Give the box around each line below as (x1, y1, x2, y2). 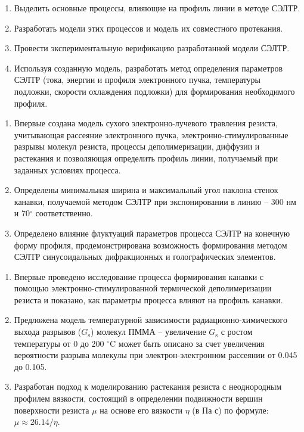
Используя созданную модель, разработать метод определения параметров (14, 61, 283, 74)
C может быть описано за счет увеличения (110, 337, 265, 349)
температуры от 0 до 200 (14, 337, 104, 349)
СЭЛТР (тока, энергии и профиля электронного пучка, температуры (14, 73, 261, 86)
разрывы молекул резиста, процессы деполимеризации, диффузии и (14, 140, 260, 153)
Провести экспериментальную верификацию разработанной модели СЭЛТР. (14, 42, 290, 54)
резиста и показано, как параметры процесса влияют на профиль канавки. (14, 293, 283, 306)
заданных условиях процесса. (14, 163, 121, 176)
